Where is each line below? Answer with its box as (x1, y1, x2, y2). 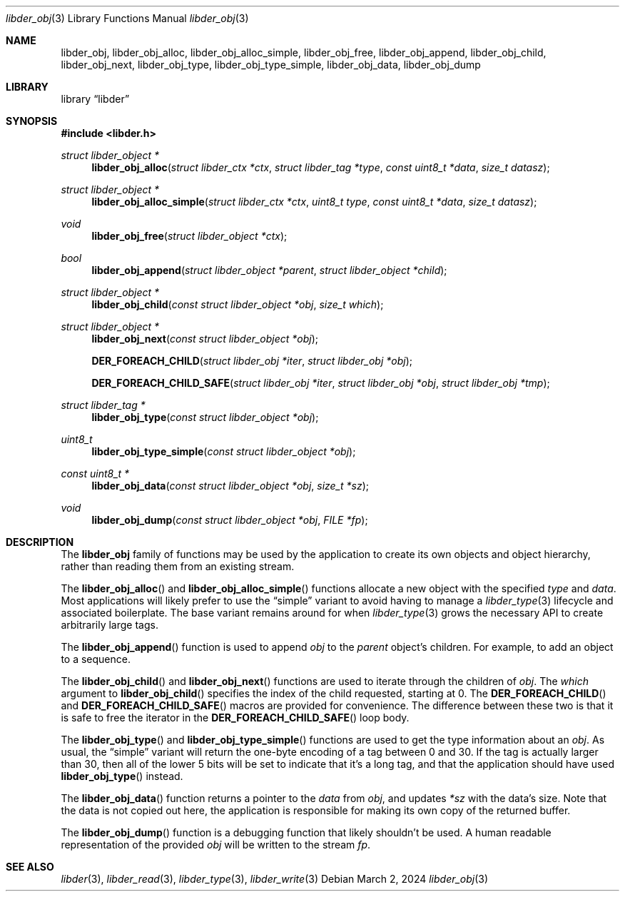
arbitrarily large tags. (61, 619, 158, 631)
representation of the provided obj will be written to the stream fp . (61, 838, 371, 851)
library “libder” (61, 93, 130, 105)
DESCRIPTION (6, 536, 74, 548)
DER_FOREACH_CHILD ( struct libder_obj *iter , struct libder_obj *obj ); (91, 355, 412, 367)
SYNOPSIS (6, 115, 58, 127)
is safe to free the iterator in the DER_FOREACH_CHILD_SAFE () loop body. (61, 711, 410, 724)
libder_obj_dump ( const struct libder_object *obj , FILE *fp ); (91, 514, 368, 526)
